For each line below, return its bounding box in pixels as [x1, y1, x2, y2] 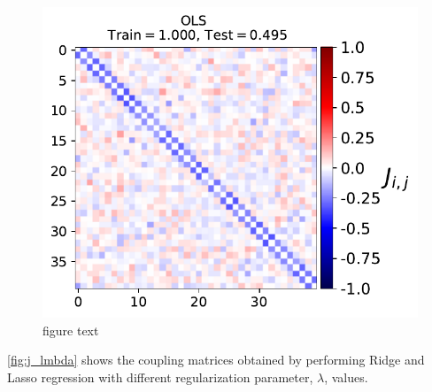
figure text [42, 320, 99, 339]
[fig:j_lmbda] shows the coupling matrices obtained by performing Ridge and [7, 350, 425, 369]
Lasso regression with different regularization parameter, [7, 367, 313, 386]
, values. [324, 367, 368, 386]
